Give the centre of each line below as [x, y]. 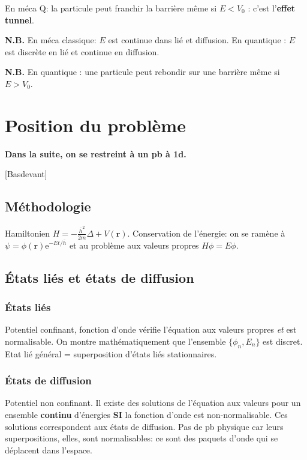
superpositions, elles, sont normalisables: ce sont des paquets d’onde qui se [142, 438]
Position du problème [95, 125]
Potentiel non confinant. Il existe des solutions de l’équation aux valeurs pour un [153, 403]
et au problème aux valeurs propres [134, 245]
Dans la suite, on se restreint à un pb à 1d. [96, 153]
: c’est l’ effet [272, 8]
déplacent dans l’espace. [49, 449]
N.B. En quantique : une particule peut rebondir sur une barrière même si [142, 72]
